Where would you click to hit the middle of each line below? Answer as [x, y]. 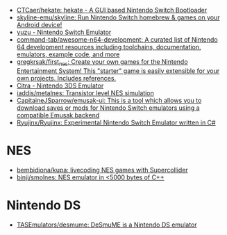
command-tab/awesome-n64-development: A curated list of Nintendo [117, 40]
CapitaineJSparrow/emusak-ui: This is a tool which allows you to [109, 100]
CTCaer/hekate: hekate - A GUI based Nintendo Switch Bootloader [112, 10]
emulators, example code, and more [68, 54]
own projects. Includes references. [66, 78]
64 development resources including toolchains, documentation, [109, 47]
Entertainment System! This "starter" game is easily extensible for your [118, 71]
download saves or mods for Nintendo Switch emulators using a [108, 108]
